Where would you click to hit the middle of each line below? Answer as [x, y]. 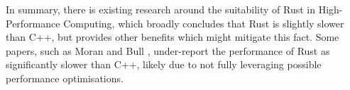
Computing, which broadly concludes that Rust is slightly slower [204, 23]
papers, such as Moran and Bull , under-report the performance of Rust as [168, 50]
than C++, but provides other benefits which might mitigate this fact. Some [173, 37]
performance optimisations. [65, 78]
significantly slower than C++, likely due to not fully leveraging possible [164, 64]
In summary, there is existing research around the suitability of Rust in [161, 9]
